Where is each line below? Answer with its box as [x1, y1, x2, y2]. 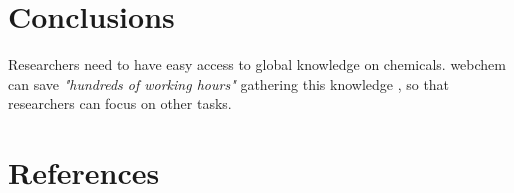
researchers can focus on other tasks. [8, 93, 232, 114]
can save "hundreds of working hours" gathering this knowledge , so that [8, 73, 450, 94]
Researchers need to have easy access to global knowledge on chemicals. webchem [8, 54, 506, 75]
